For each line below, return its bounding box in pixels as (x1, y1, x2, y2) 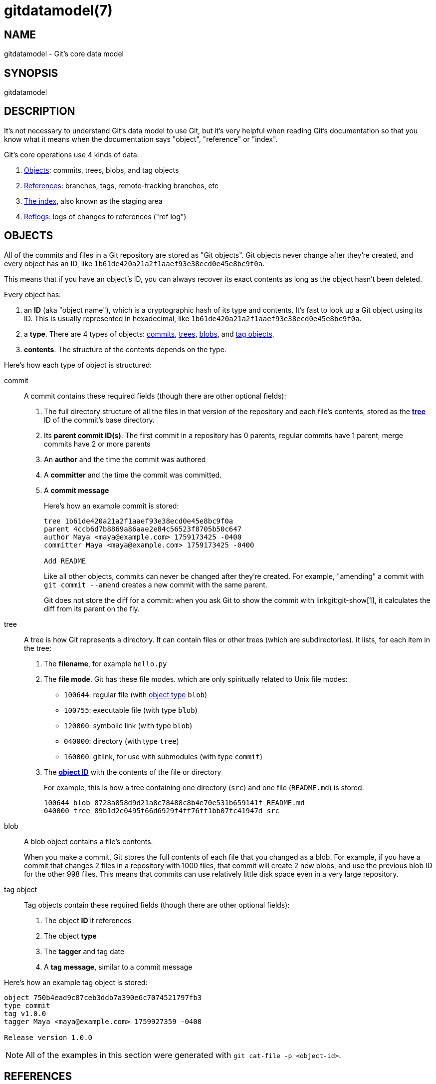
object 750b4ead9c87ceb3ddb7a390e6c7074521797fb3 (4, 993, 202, 1002)
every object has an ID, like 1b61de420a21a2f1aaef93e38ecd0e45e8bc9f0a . (4, 259, 265, 268)
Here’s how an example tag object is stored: (4, 978, 148, 987)
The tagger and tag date (44, 947, 125, 956)
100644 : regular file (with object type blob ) (64, 690, 208, 699)
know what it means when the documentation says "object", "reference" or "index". (4, 134, 278, 143)
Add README (44, 556, 86, 565)
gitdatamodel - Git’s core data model (4, 49, 124, 58)
